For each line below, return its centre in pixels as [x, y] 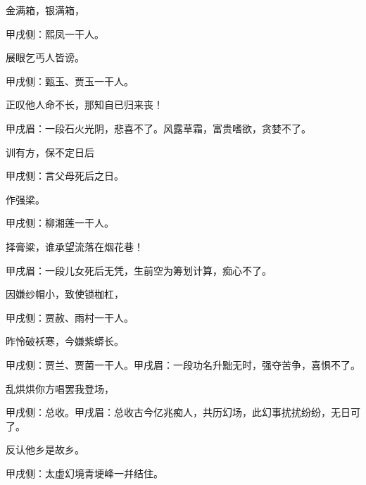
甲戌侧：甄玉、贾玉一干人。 [70, 81]
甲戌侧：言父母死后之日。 [65, 176]
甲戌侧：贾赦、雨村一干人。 [70, 317]
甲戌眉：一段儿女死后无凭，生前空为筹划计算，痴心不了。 [139, 270]
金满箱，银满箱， [45, 10]
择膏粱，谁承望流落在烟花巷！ [75, 246]
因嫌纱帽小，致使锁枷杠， [65, 294]
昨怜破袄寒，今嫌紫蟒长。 [65, 341]
